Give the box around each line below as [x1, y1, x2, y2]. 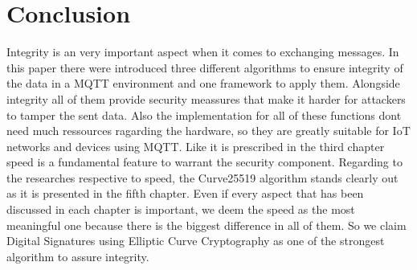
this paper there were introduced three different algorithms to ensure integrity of [6, 59, 403, 76]
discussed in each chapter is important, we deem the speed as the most [6, 201, 355, 218]
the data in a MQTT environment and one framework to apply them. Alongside [6, 75, 400, 92]
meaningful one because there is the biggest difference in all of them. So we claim [6, 216, 407, 233]
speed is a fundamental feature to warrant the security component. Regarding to [6, 153, 403, 170]
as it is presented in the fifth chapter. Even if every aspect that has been [6, 185, 364, 202]
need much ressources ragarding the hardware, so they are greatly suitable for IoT [6, 122, 411, 139]
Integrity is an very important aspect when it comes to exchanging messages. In [6, 43, 399, 60]
